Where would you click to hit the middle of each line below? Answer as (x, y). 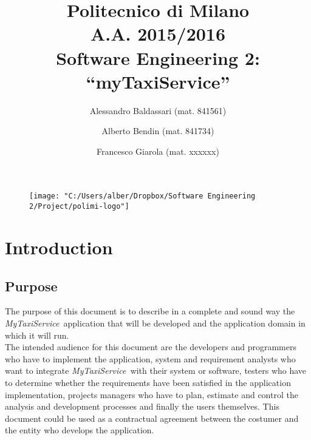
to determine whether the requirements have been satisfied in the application (148, 382)
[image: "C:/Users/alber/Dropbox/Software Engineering (142, 196)
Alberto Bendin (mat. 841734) (158, 131)
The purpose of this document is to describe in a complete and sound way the (150, 311)
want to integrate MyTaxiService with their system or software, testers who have (156, 371)
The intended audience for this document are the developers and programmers (151, 347)
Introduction (59, 247)
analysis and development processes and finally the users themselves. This (142, 406)
